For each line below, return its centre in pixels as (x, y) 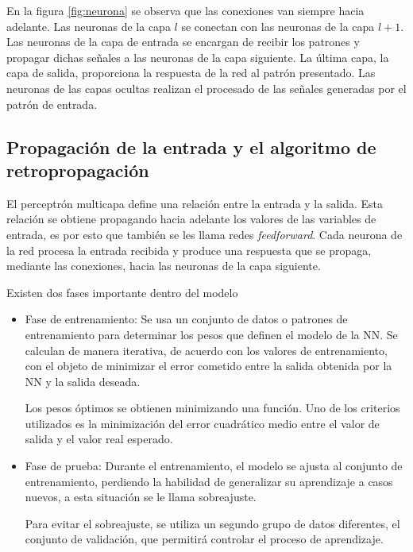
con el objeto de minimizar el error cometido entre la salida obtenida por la (208, 366)
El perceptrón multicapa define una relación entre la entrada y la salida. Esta (195, 203)
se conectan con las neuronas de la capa (278, 26)
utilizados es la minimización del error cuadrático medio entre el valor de (202, 423)
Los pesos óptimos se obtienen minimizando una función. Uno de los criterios (212, 408)
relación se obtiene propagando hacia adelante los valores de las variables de (191, 219)
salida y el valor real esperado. (99, 439)
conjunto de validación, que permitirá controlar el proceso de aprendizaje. (204, 539)
